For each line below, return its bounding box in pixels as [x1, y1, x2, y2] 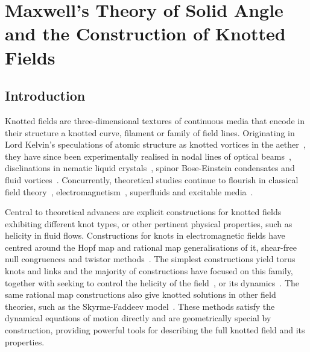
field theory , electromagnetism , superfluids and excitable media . [5, 185, 253, 198]
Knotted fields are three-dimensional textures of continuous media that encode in [5, 114, 305, 127]
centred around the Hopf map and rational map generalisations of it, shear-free [5, 240, 297, 253]
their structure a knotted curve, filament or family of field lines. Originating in [5, 126, 295, 139]
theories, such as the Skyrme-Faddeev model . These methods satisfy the [5, 300, 275, 312]
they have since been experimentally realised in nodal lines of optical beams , [5, 149, 291, 162]
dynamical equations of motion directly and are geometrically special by [5, 312, 271, 324]
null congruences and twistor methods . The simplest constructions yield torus [5, 253, 296, 265]
